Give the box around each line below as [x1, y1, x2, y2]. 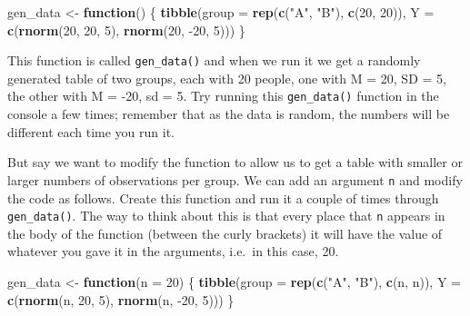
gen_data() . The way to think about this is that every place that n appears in [7, 206, 445, 225]
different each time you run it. [7, 122, 175, 141]
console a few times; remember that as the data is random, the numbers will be [7, 104, 450, 123]
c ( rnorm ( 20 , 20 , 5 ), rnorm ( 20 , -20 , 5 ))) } [7, 20, 245, 39]
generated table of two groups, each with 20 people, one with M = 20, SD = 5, [7, 68, 446, 87]
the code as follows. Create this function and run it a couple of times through [7, 188, 439, 207]
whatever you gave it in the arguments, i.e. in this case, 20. [7, 242, 339, 261]
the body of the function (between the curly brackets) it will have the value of [7, 223, 443, 242]
